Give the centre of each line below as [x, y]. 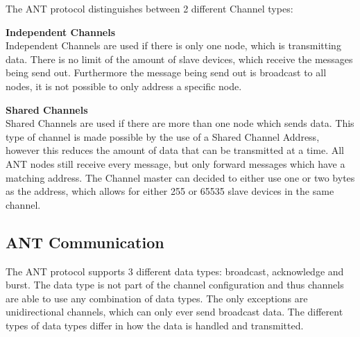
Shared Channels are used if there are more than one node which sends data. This [180, 123]
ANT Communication [85, 242]
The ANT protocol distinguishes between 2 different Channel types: [149, 8]
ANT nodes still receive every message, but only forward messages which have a [175, 163]
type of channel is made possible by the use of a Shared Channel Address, [163, 136]
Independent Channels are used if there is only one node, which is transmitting [173, 45]
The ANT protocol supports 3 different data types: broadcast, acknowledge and [175, 271]
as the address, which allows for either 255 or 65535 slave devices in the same [170, 191]
